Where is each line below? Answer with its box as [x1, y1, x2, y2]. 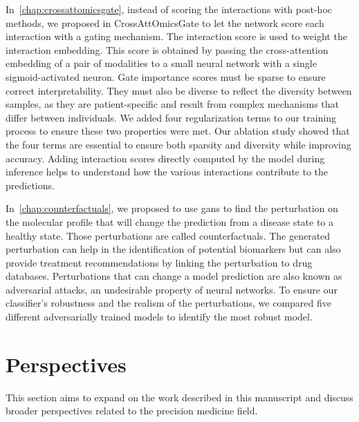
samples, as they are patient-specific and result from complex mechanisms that [6, 97, 340, 111]
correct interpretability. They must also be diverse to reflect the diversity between [6, 83, 352, 97]
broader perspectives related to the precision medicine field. [6, 403, 258, 418]
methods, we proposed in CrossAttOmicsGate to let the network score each [6, 15, 324, 30]
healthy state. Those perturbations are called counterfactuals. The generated [6, 228, 331, 242]
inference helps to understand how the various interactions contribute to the [6, 164, 329, 179]
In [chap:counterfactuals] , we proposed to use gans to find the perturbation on [6, 201, 338, 215]
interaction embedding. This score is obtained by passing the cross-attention [6, 42, 329, 57]
